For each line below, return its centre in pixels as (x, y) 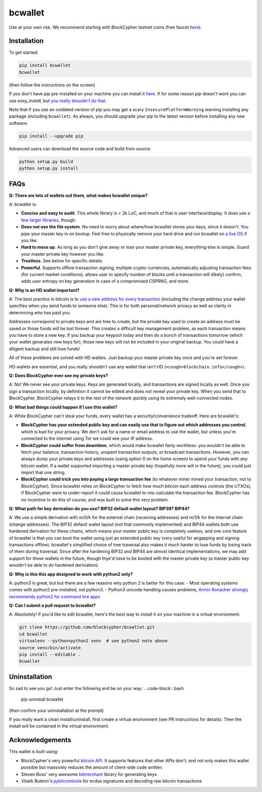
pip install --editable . (50, 654)
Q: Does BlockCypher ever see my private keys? (58, 375)
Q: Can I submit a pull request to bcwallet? (52, 605)
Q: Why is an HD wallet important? (44, 290)
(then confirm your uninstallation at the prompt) (56, 710)
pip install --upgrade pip (51, 136)
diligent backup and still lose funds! (44, 349)
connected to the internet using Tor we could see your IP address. (87, 439)
